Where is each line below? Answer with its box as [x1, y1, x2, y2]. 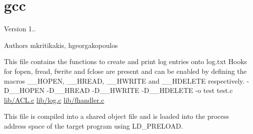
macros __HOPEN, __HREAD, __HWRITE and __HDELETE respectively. [4, 75, 245, 86]
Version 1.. [4, 23, 36, 34]
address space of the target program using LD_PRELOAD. [4, 120, 183, 131]
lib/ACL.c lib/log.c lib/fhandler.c [4, 94, 104, 105]
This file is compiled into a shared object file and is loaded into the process [4, 111, 229, 121]
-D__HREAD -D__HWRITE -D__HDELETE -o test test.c [47, 85, 233, 95]
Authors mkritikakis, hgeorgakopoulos [4, 40, 118, 50]
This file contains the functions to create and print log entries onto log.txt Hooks [4, 56, 247, 67]
